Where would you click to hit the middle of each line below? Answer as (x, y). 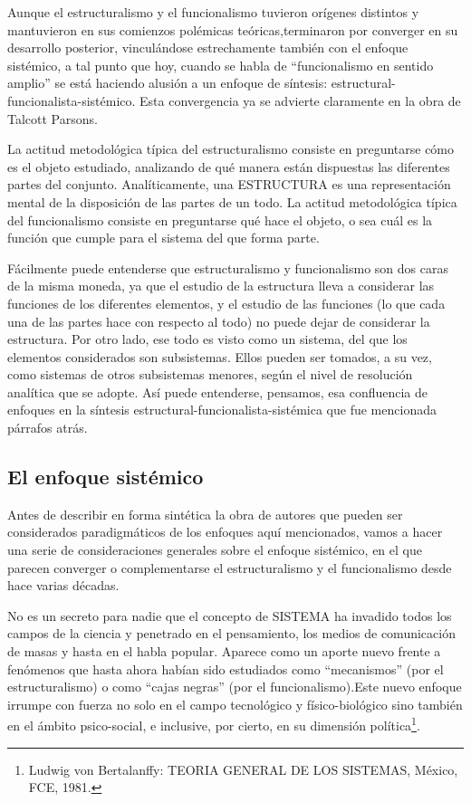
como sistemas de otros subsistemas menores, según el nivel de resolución (210, 374)
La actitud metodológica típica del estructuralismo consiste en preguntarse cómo (231, 149)
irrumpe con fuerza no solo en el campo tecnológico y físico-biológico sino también (235, 704)
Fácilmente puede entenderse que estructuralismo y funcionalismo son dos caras (228, 267)
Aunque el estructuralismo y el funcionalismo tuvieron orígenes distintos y (213, 12)
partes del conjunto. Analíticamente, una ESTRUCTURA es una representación (229, 184)
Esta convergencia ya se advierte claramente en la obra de (300, 100)
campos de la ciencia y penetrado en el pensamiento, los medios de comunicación (231, 633)
